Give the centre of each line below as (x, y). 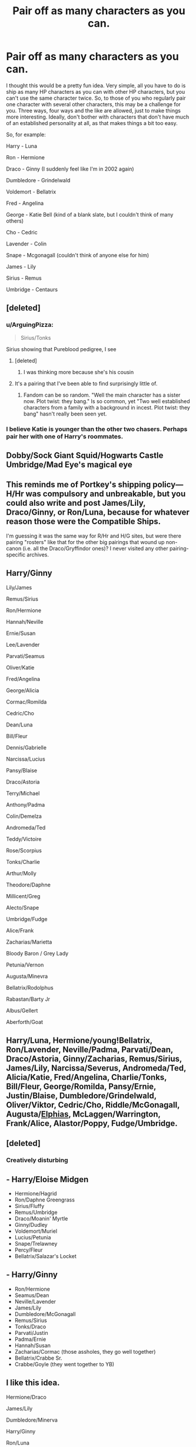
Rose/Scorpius (24, 850)
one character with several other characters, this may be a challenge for (94, 104)
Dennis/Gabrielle (26, 747)
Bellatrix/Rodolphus (30, 987)
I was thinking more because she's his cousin (79, 372)
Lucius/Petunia (33, 1238)
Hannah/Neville (25, 621)
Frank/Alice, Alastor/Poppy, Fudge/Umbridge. (92, 1123)
